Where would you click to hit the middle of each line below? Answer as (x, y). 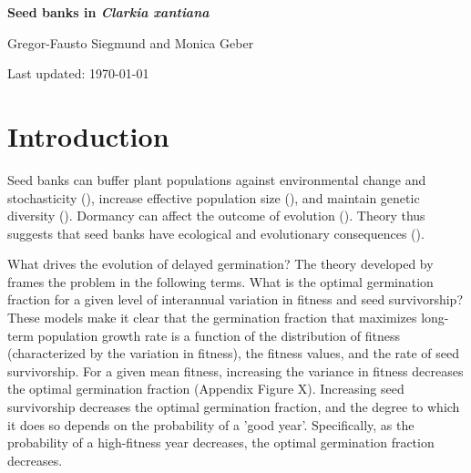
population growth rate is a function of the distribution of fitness (219, 335)
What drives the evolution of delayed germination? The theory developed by (220, 264)
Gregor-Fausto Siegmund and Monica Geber (131, 42)
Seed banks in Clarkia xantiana (108, 12)
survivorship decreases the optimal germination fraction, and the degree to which (234, 407)
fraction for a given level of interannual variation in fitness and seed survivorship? (235, 299)
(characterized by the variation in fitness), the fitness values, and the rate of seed (234, 353)
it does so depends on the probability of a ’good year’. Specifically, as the (211, 424)
